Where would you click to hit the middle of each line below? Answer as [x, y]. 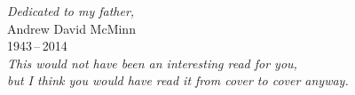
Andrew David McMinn [71, 28]
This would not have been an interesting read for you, [152, 63]
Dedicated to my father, [71, 11]
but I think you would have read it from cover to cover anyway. [178, 80]
